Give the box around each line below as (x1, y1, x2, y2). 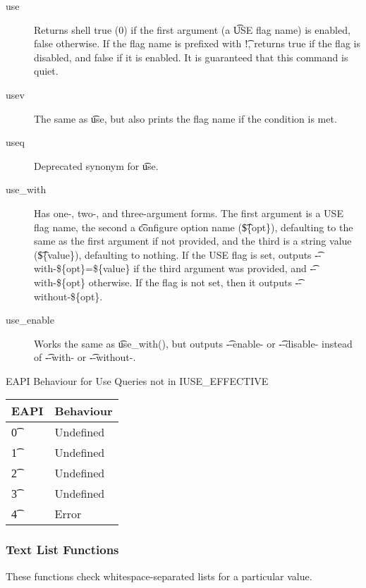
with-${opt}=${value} (34, 261, 130, 276)
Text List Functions (6, 541, 119, 558)
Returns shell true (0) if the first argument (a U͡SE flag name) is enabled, (34, 22, 350, 37)
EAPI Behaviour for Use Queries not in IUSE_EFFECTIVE (6, 373, 269, 388)
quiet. (34, 63, 59, 78)
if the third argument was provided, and (133, 261, 307, 276)
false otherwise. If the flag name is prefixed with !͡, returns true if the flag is (34, 36, 360, 51)
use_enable (6, 312, 54, 327)
